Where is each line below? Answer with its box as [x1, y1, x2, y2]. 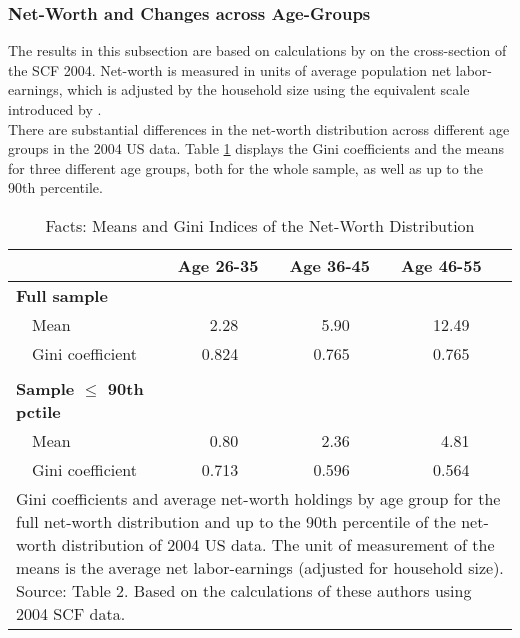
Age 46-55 [401, 253, 482, 277]
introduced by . [8, 99, 102, 119]
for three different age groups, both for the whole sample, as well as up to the [8, 157, 483, 178]
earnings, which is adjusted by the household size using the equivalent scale [8, 79, 470, 100]
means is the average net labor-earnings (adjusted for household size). [16, 555, 504, 579]
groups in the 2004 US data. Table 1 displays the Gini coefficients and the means [8, 138, 504, 159]
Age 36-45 [289, 253, 370, 277]
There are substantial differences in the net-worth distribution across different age [8, 118, 510, 139]
